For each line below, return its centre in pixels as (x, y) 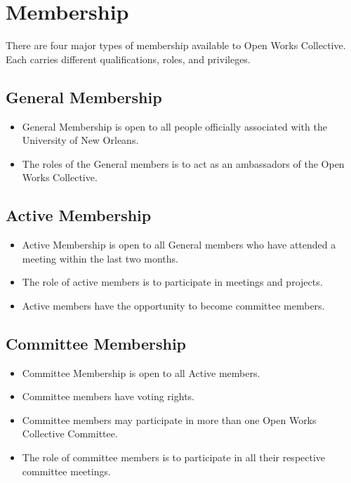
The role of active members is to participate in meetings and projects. (172, 282)
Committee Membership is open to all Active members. (141, 372)
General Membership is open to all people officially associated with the (174, 126)
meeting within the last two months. (100, 258)
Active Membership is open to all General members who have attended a (179, 245)
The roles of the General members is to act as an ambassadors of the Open (183, 163)
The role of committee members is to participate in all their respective (174, 457)
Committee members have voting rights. (108, 396)
